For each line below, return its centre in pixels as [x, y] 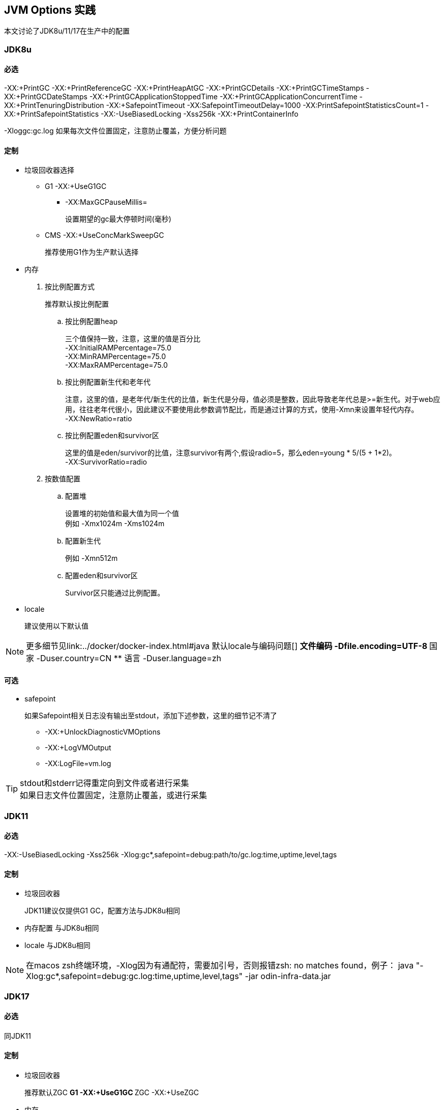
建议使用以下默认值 [56, 626]
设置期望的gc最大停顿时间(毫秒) [118, 219]
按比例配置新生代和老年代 [108, 382]
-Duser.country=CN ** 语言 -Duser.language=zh [129, 658]
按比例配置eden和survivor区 [112, 436]
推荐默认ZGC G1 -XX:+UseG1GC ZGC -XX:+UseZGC [112, 1093]
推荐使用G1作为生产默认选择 [92, 252]
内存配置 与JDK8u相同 [62, 928]
